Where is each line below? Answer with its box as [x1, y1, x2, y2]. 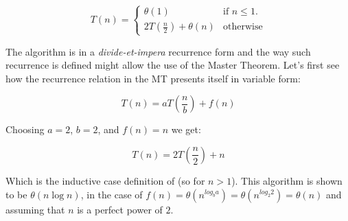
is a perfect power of [77, 202, 163, 216]
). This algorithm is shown [231, 173, 343, 187]
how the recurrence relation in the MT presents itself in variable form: [5, 71, 301, 85]
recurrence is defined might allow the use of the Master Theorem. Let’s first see [5, 58, 340, 72]
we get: [171, 122, 201, 137]
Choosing [5, 122, 45, 137]
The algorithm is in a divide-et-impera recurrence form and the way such [5, 44, 311, 58]
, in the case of [80, 187, 143, 201]
